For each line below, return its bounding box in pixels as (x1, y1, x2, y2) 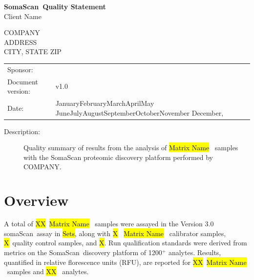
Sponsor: (7, 64, 33, 74)
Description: (4, 126, 40, 136)
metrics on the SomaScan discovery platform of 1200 (4, 247, 162, 257)
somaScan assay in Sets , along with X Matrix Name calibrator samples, (4, 228, 226, 238)
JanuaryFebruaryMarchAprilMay (55, 98, 154, 108)
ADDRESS (4, 37, 37, 47)
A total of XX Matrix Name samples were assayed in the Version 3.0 (4, 219, 214, 229)
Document (7, 76, 38, 86)
